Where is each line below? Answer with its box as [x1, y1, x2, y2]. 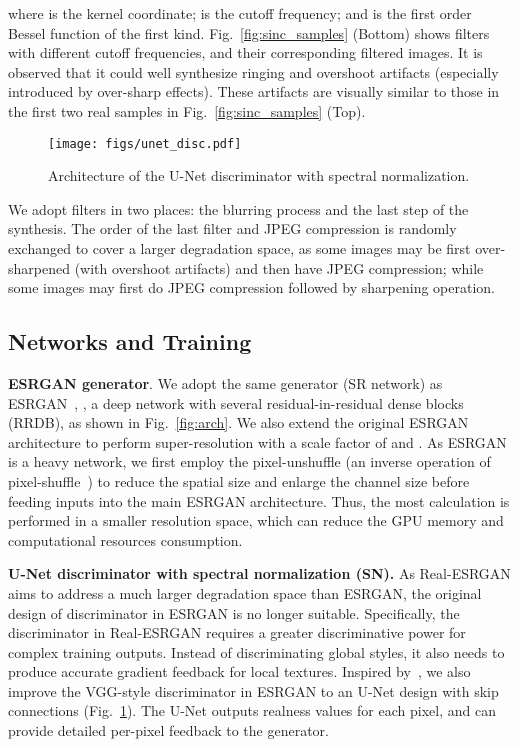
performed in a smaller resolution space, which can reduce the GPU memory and [8, 510, 504, 531]
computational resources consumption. [8, 529, 243, 550]
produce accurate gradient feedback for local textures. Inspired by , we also [8, 661, 471, 682]
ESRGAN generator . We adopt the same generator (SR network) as [8, 372, 443, 393]
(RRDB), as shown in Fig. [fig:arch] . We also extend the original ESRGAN [8, 412, 469, 433]
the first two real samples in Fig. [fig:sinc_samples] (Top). [8, 100, 366, 121]
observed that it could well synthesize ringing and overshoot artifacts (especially [8, 61, 499, 82]
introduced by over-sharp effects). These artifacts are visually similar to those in [8, 81, 500, 102]
